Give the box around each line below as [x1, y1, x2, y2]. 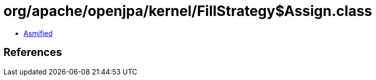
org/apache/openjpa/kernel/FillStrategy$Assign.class [4, 2, 372, 19]
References [4, 46, 62, 59]
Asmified [24, 28, 53, 37]
